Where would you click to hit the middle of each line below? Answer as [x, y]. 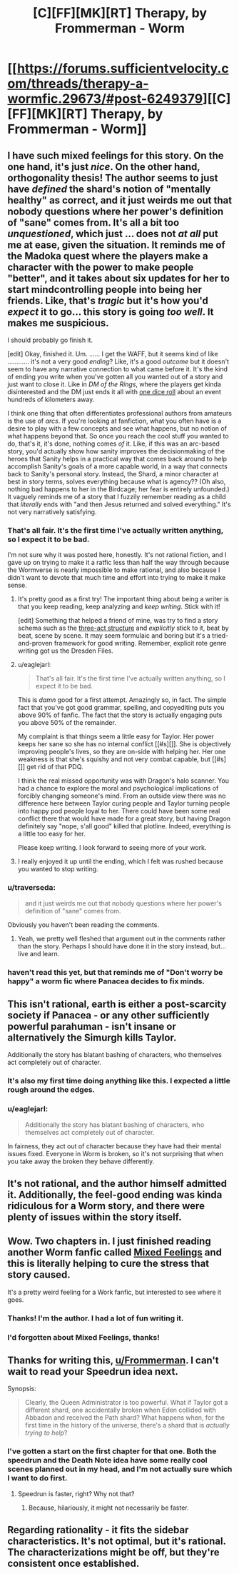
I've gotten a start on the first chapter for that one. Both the [112, 1451]
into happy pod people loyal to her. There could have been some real [119, 811]
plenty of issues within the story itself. [95, 1217]
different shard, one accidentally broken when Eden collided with [120, 1410]
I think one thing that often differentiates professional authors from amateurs [119, 413]
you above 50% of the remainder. [67, 723]
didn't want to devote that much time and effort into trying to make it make [117, 578]
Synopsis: [22, 1389]
